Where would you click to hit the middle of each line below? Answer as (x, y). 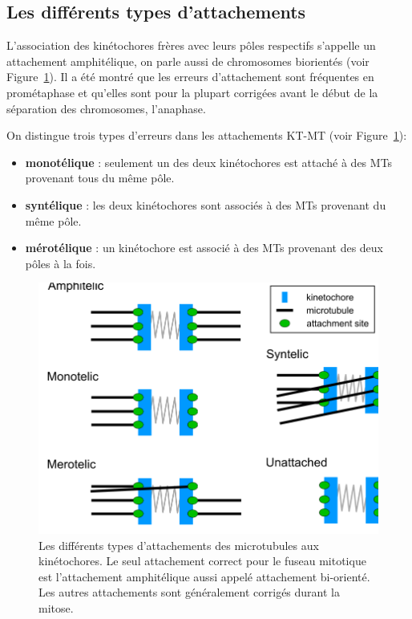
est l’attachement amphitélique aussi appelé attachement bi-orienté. (204, 576)
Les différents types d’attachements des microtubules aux (179, 545)
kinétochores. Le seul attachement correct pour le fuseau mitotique (202, 561)
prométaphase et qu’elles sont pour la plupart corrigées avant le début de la (192, 92)
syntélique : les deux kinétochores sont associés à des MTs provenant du (206, 204)
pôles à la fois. (61, 263)
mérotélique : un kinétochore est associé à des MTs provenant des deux (204, 248)
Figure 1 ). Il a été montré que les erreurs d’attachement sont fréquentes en (190, 77)
